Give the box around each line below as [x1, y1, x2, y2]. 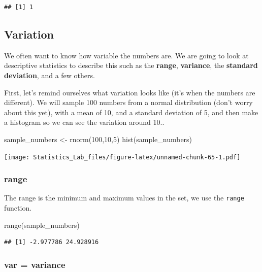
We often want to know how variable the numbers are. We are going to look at [4, 50, 249, 60]
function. [4, 202, 32, 213]
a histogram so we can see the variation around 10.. [4, 117, 165, 127]
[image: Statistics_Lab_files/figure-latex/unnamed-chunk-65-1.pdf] [4, 153, 241, 161]
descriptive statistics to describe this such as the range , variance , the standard [4, 60, 258, 71]
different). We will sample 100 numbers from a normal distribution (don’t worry [4, 97, 253, 108]
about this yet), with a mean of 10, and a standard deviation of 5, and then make [4, 107, 258, 117]
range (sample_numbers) [4, 219, 80, 230]
